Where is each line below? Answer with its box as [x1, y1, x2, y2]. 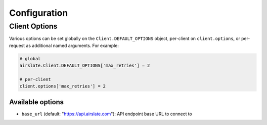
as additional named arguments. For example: [26, 42, 119, 48]
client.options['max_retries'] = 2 [19, 83, 106, 89]
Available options [9, 98, 64, 106]
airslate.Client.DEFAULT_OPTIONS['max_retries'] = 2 [19, 63, 150, 69]
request [9, 42, 25, 48]
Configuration [9, 7, 68, 18]
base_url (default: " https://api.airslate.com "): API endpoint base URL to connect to [21, 111, 192, 117]
